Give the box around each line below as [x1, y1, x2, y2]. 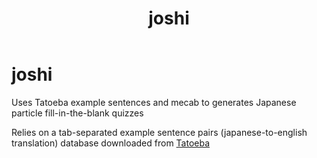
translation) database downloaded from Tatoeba [11, 137, 211, 149]
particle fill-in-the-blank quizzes [11, 107, 144, 119]
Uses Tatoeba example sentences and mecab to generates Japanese [11, 96, 297, 108]
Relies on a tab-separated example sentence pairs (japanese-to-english [11, 126, 308, 138]
